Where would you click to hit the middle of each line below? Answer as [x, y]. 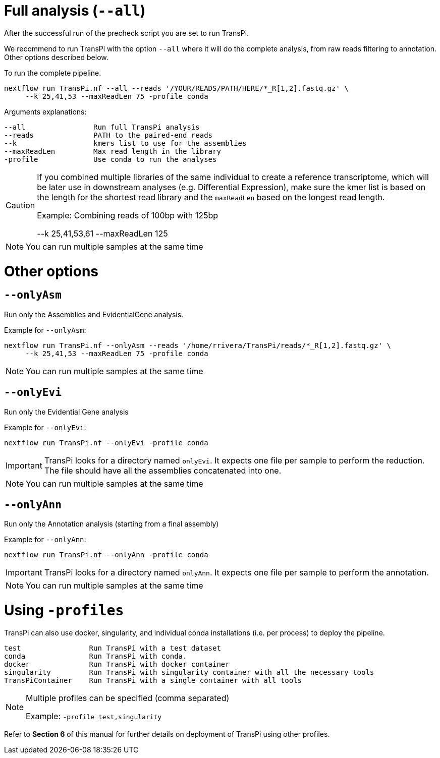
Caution [20, 205]
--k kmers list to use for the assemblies [125, 143]
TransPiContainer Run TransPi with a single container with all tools [153, 680]
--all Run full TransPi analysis [102, 127]
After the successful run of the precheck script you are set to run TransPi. [127, 33]
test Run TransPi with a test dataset [113, 648]
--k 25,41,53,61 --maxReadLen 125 [102, 233]
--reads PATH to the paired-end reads [108, 135]
